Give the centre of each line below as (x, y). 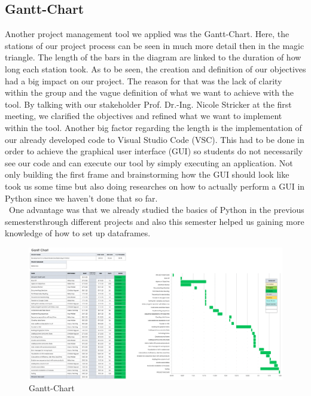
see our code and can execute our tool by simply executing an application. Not (149, 162)
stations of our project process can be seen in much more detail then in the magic (155, 45)
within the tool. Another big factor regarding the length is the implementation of (153, 127)
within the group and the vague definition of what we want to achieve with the (150, 92)
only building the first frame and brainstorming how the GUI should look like (147, 174)
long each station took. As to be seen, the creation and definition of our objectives (155, 68)
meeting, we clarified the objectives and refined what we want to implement (144, 116)
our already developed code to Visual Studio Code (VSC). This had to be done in (155, 139)
